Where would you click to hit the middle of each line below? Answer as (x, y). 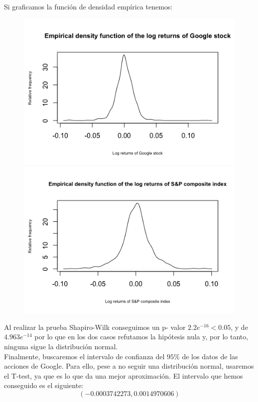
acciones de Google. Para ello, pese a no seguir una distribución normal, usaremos (129, 366)
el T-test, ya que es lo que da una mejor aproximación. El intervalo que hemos (124, 375)
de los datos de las (210, 356)
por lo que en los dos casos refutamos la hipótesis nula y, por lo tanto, (141, 337)
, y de (239, 327)
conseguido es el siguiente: (44, 385)
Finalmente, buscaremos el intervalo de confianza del (84, 356)
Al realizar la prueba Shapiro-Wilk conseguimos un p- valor (95, 327)
